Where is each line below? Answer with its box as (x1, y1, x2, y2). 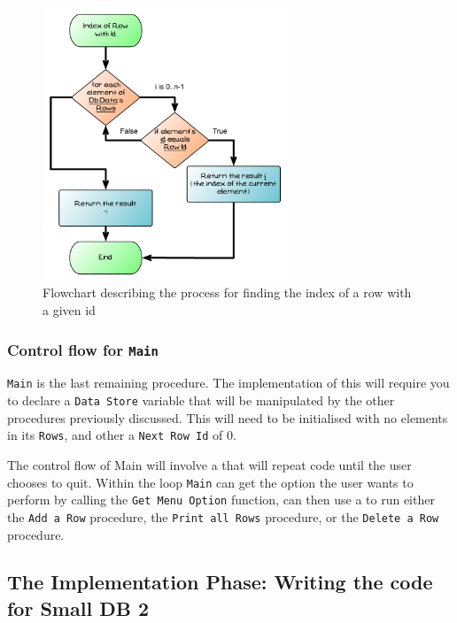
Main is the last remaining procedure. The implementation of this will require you (7, 373, 450, 392)
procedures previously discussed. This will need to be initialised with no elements (7, 408, 448, 427)
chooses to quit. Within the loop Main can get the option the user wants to (7, 473, 414, 491)
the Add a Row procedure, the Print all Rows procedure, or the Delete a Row (7, 507, 439, 526)
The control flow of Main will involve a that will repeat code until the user (7, 455, 412, 473)
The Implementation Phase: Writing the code (7, 568, 433, 596)
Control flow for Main (7, 338, 159, 360)
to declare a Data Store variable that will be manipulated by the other (7, 391, 395, 410)
